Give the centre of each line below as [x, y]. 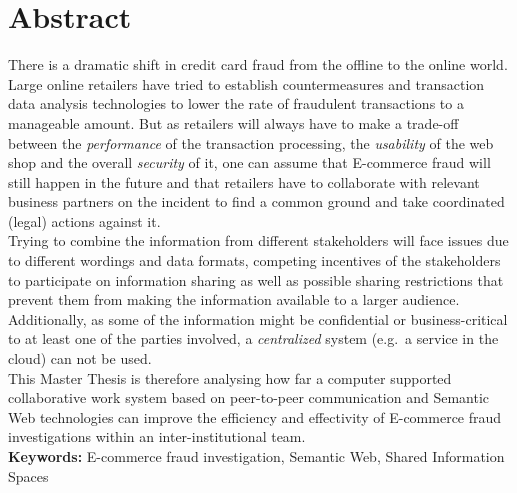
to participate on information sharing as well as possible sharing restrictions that [256, 279]
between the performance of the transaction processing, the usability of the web [251, 142]
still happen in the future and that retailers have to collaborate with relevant [244, 181]
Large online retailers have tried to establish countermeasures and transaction [246, 83]
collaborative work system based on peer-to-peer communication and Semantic [249, 397]
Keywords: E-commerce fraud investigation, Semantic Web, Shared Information [256, 456]
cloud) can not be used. [80, 358]
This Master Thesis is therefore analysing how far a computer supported [230, 377]
